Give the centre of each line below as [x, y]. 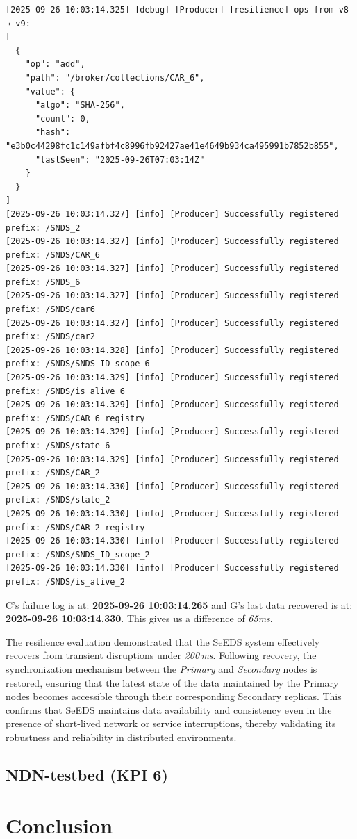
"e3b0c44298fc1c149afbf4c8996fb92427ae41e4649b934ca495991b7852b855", [172, 146]
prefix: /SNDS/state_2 [58, 500]
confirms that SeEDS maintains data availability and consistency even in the [169, 709]
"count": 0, [63, 119]
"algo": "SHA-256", [80, 105]
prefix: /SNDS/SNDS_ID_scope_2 [78, 554]
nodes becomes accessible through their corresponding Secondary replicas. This [174, 696]
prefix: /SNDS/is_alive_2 [65, 581]
